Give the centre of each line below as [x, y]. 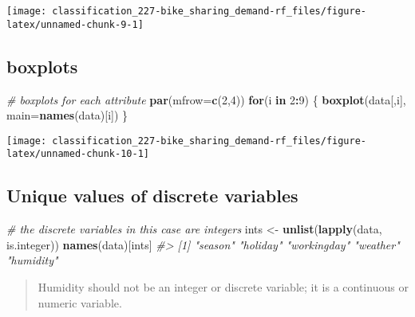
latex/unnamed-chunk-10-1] [78, 154]
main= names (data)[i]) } [67, 115]
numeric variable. [80, 302]
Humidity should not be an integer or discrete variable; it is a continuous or [223, 287]
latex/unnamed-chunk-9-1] [75, 24]
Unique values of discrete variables [152, 196]
